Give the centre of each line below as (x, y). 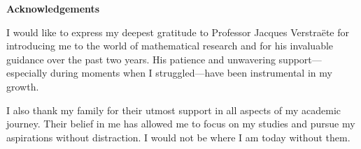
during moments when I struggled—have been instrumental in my (191, 73)
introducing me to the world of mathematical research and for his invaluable (170, 46)
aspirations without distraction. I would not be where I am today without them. (178, 137)
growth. (23, 86)
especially (27, 73)
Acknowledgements (53, 8)
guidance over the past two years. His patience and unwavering (141, 59)
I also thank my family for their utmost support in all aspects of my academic (174, 110)
